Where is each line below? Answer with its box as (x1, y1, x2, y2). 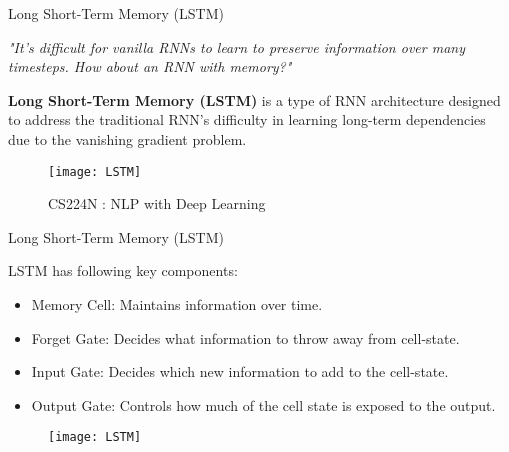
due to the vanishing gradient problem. (8, 128, 247, 149)
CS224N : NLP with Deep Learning (48, 193, 266, 214)
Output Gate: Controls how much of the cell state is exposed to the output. (31, 394, 496, 415)
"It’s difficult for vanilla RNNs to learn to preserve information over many (8, 36, 465, 57)
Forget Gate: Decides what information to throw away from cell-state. (31, 327, 460, 348)
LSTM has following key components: (8, 260, 238, 281)
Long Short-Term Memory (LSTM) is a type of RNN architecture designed (8, 89, 501, 110)
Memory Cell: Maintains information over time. (31, 294, 323, 314)
